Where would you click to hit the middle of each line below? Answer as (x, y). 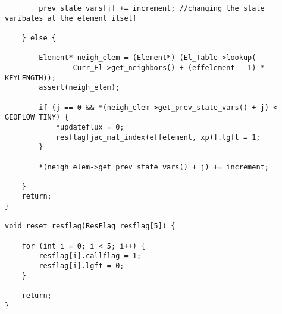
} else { (39, 38)
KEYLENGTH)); (30, 78)
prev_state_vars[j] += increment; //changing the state (152, 8)
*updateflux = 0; (90, 127)
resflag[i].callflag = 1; (90, 256)
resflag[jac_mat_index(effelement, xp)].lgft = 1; (158, 137)
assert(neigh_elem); (79, 88)
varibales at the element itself (71, 18)
